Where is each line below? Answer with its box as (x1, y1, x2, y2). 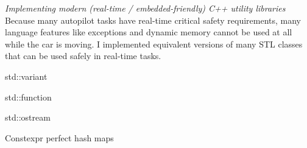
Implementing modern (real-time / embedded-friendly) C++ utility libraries (5, 2, 286, 14)
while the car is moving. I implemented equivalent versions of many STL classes (5, 37, 303, 50)
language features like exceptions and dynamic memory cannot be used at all (5, 26, 292, 38)
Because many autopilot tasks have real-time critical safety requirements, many (5, 13, 302, 26)
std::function (5, 90, 52, 103)
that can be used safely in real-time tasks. (5, 49, 161, 62)
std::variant (5, 69, 48, 82)
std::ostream (5, 111, 51, 124)
